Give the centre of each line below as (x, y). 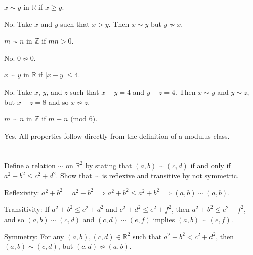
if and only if (210, 165)
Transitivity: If (27, 209)
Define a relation (30, 165)
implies (164, 219)
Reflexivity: (22, 192)
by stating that (109, 165)
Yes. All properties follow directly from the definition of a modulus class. (117, 135)
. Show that (74, 175)
